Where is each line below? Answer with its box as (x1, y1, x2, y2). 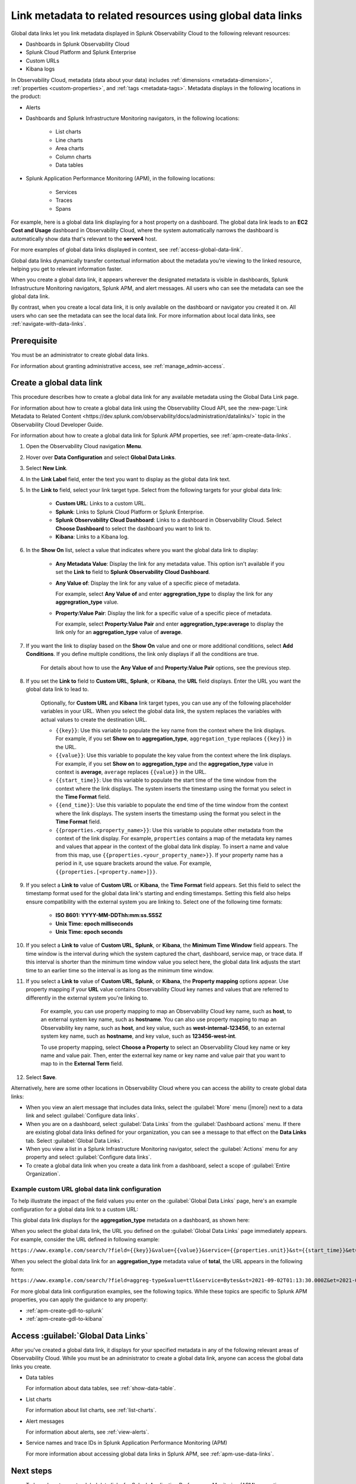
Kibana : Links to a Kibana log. (55, 533, 129, 540)
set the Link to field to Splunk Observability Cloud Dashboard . (55, 569, 211, 576)
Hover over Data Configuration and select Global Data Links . (26, 454, 176, 461)
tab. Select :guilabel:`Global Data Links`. (26, 1137, 124, 1144)
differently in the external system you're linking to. (26, 994, 148, 1001)
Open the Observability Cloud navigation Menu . (26, 443, 142, 450)
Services (55, 188, 77, 195)
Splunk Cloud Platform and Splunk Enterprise (26, 49, 136, 56)
